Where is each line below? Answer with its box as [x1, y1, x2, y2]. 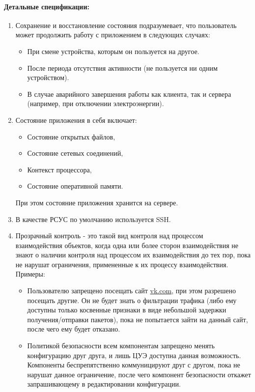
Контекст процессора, [27, 164, 92, 174]
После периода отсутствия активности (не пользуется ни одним [27, 62, 218, 73]
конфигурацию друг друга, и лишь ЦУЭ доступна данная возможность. [27, 350, 241, 360]
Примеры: [15, 269, 45, 279]
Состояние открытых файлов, [27, 131, 115, 141]
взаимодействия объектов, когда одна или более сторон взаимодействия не [15, 240, 238, 250]
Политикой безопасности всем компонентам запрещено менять [27, 340, 215, 351]
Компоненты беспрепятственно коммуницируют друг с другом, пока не [27, 360, 240, 370]
